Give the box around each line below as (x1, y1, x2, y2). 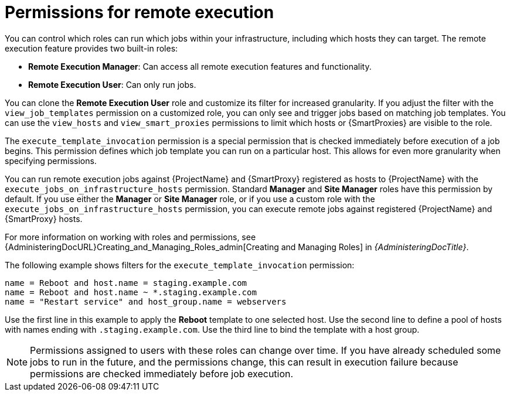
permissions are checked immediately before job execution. (30, 367, 294, 380)
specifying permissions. (5, 155, 97, 166)
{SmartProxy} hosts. (5, 213, 83, 224)
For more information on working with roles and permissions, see (5, 231, 256, 242)
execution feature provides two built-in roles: (5, 43, 178, 53)
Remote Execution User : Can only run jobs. (28, 79, 196, 90)
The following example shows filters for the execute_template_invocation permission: (5, 260, 355, 270)
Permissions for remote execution (5, 2, 274, 22)
